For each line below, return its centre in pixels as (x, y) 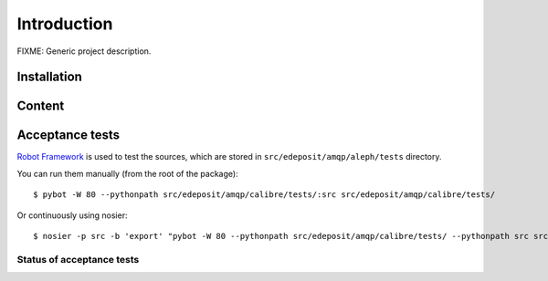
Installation (49, 77)
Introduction (65, 24)
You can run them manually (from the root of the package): (127, 173)
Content (41, 106)
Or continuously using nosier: (72, 215)
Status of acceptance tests (78, 259)
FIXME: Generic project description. (84, 51)
